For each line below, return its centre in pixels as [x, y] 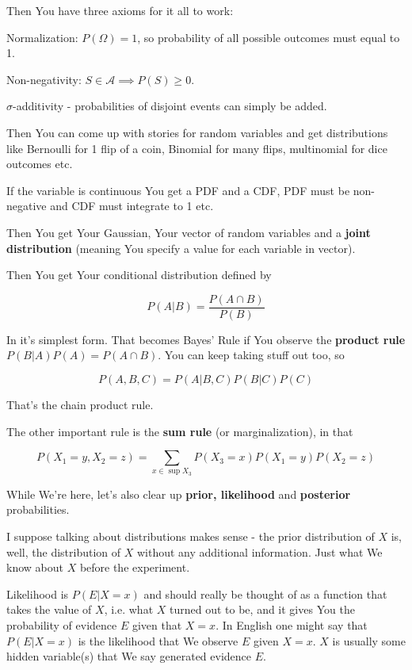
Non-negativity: [44, 79]
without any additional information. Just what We [259, 551]
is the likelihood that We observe [158, 640]
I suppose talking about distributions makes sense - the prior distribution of [191, 536]
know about [35, 567]
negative [27, 206]
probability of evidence [62, 625]
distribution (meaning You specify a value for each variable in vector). [181, 248]
